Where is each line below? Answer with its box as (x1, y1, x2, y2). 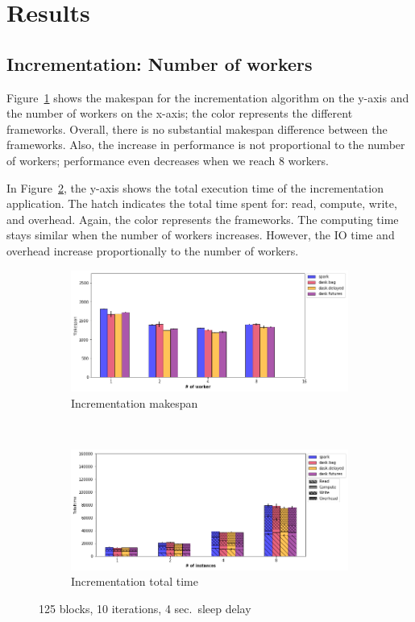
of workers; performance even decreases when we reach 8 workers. (6, 151, 329, 168)
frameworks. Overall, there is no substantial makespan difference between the (6, 120, 388, 137)
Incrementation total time (71, 573, 198, 590)
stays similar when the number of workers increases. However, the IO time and (6, 226, 395, 243)
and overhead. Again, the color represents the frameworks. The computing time (6, 210, 399, 227)
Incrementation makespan (71, 394, 198, 411)
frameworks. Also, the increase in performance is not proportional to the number (6, 136, 405, 153)
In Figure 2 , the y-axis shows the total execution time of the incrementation (6, 179, 384, 196)
